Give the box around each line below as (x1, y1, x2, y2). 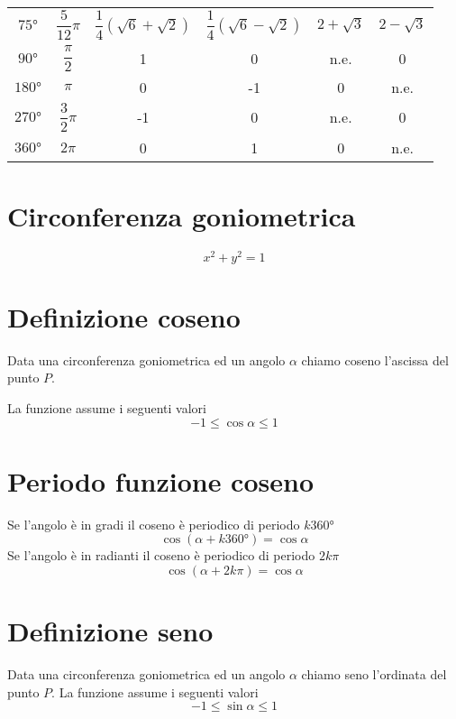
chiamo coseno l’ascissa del (301, 350, 449, 369)
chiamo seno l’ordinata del (301, 664, 447, 683)
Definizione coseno (7, 298, 241, 335)
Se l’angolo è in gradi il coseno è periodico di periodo (7, 514, 300, 533)
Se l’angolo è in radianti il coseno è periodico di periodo (7, 546, 315, 565)
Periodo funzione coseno (7, 462, 314, 499)
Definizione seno (7, 613, 214, 649)
